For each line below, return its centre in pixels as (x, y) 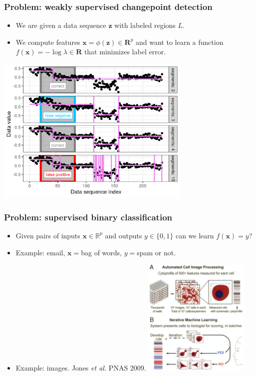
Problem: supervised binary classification (88, 217)
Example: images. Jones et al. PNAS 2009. (81, 367)
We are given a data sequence (61, 25)
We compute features (48, 42)
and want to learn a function (180, 42)
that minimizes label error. (125, 52)
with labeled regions (145, 25)
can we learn (195, 235)
